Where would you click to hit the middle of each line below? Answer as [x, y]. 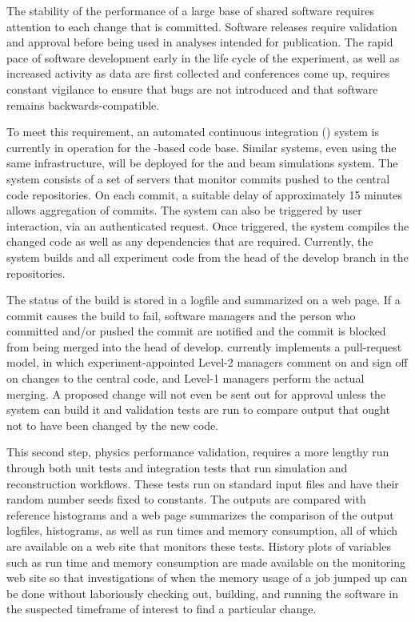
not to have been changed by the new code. [113, 425]
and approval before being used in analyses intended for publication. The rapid [200, 42]
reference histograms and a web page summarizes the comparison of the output [200, 514]
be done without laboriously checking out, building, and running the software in [202, 593]
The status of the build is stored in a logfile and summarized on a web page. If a [204, 300]
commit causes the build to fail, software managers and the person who [181, 315]
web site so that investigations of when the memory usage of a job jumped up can [207, 578]
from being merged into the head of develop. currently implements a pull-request [204, 346]
